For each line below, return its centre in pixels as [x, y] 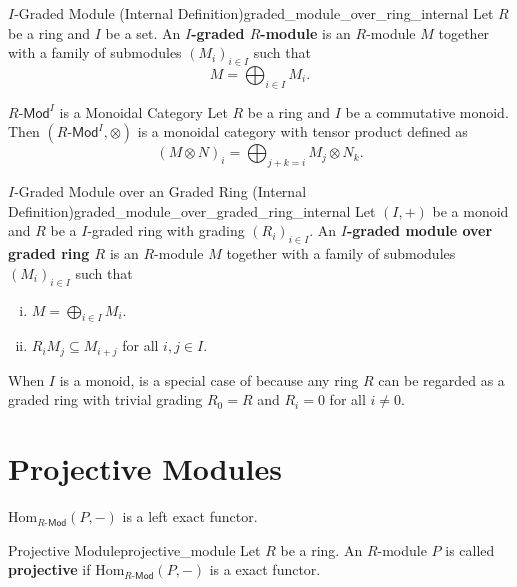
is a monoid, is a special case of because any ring [209, 379]
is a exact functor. [265, 569]
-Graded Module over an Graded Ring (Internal [160, 191]
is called [470, 549]
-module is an [305, 32]
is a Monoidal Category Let [143, 111]
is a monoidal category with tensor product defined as [302, 131]
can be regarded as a [441, 379]
